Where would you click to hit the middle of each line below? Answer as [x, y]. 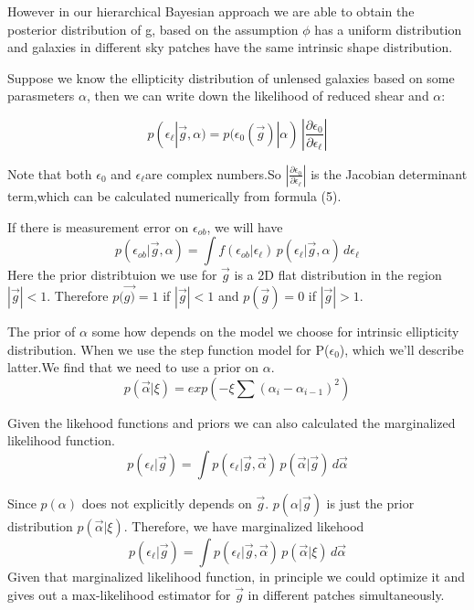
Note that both [50, 173]
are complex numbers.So [213, 173]
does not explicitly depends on [167, 503]
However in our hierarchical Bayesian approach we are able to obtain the [211, 11]
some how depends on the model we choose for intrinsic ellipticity [275, 331]
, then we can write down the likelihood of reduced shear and [258, 96]
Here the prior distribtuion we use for [112, 275]
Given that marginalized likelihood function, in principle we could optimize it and [237, 576]
